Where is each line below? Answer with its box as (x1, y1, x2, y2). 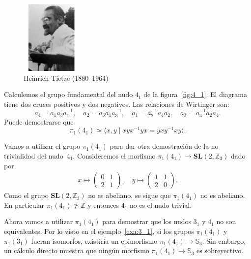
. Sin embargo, (202, 235, 246, 246)
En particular (4, 199, 44, 210)
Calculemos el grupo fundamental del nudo (4, 89, 133, 99)
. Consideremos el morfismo (73, 150, 156, 161)
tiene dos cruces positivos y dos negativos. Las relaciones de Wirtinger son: (4, 98, 229, 109)
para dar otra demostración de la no (110, 141, 219, 151)
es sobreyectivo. (196, 245, 244, 256)
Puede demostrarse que (4, 116, 74, 127)
